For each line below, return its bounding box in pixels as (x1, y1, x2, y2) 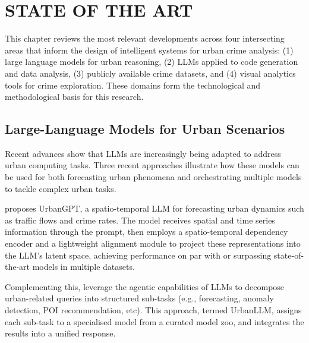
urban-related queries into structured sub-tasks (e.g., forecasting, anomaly (5, 292, 274, 304)
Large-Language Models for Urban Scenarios (5, 119, 285, 138)
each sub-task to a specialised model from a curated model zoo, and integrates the (5, 315, 304, 328)
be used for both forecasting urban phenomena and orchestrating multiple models (5, 171, 302, 183)
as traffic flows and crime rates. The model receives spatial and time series (5, 213, 275, 226)
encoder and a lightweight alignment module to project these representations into (5, 237, 301, 250)
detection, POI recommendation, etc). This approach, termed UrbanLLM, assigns (5, 304, 302, 316)
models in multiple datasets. (32, 260, 135, 273)
